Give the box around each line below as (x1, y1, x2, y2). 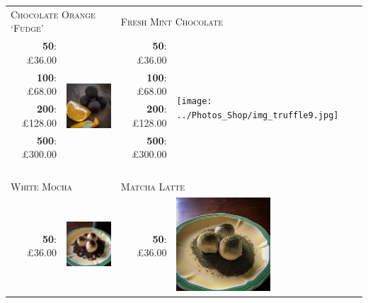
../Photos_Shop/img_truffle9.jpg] (176, 110, 339, 120)
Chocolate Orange (11, 6, 96, 21)
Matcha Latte (120, 178, 185, 193)
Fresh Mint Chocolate (120, 13, 224, 28)
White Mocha (11, 178, 73, 193)
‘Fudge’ (11, 21, 44, 35)
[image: (176, 96, 212, 107)
